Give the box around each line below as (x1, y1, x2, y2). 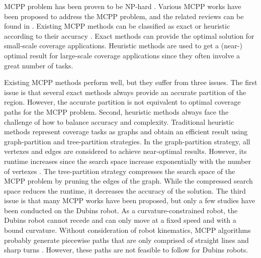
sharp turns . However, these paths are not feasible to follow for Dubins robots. (4, 244, 248, 255)
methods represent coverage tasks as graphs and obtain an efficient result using (4, 126, 248, 137)
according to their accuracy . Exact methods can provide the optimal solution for (4, 30, 254, 41)
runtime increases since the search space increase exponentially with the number (4, 155, 251, 166)
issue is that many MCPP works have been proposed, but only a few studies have (4, 195, 255, 206)
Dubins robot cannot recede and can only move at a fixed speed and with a (4, 215, 236, 225)
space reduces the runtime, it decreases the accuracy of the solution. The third (4, 185, 246, 196)
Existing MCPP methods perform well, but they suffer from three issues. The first (4, 77, 257, 88)
